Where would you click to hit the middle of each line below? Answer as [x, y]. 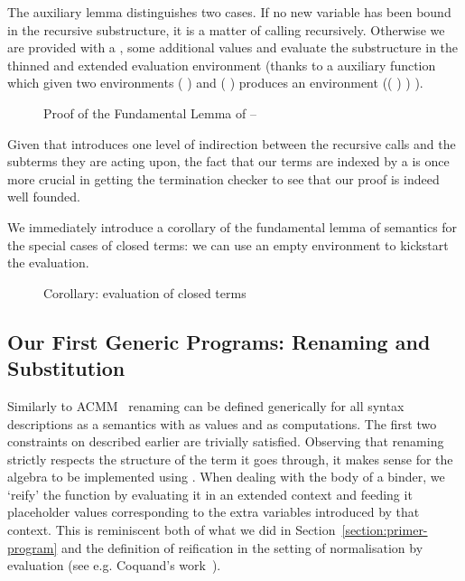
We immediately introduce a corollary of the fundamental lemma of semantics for [232, 226]
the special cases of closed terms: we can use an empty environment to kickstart [228, 244]
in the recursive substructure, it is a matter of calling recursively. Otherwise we [226, 29]
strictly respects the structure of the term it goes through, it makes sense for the [230, 459]
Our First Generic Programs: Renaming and [219, 341]
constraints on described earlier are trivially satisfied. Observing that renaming [226, 441]
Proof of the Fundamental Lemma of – [150, 112]
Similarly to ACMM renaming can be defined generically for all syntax [206, 405]
